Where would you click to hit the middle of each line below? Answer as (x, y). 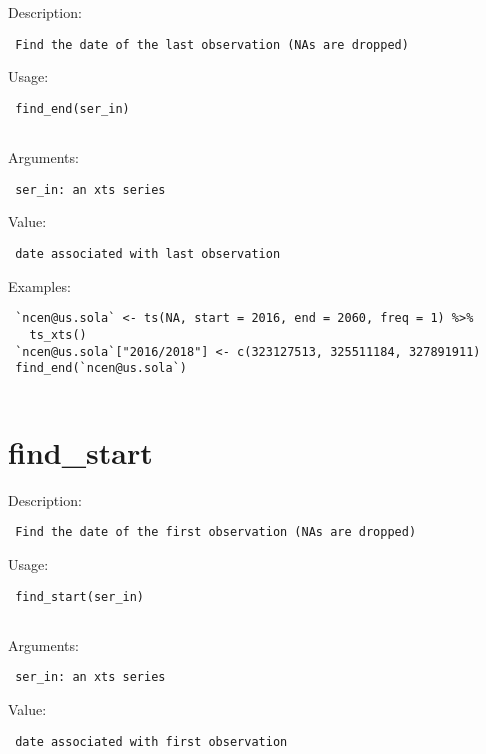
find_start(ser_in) (80, 596)
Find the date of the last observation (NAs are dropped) (212, 44)
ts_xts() (58, 334)
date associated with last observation (148, 254)
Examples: (39, 285)
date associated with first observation (151, 741)
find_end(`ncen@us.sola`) (101, 368)
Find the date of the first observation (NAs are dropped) (216, 532)
